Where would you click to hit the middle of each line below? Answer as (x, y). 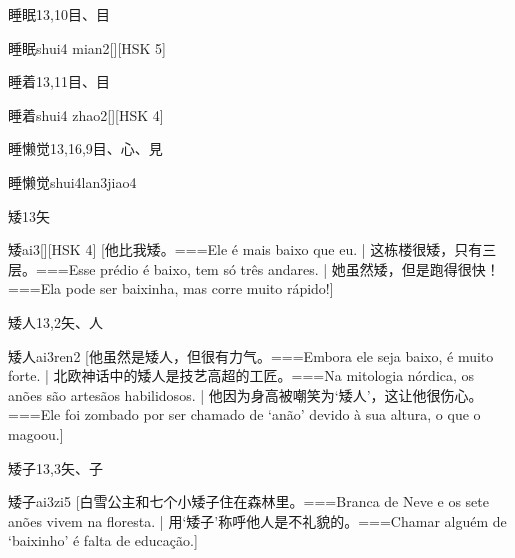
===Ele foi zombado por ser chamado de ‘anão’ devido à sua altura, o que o (244, 414)
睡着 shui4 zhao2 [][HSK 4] (86, 114)
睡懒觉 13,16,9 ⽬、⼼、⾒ (85, 148)
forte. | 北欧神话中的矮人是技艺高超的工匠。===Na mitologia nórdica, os (241, 375)
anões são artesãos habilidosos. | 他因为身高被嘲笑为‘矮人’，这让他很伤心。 (245, 394)
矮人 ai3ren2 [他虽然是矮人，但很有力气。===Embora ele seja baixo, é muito (251, 355)
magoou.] (36, 433)
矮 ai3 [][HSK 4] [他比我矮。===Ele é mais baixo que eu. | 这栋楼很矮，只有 (245, 249)
